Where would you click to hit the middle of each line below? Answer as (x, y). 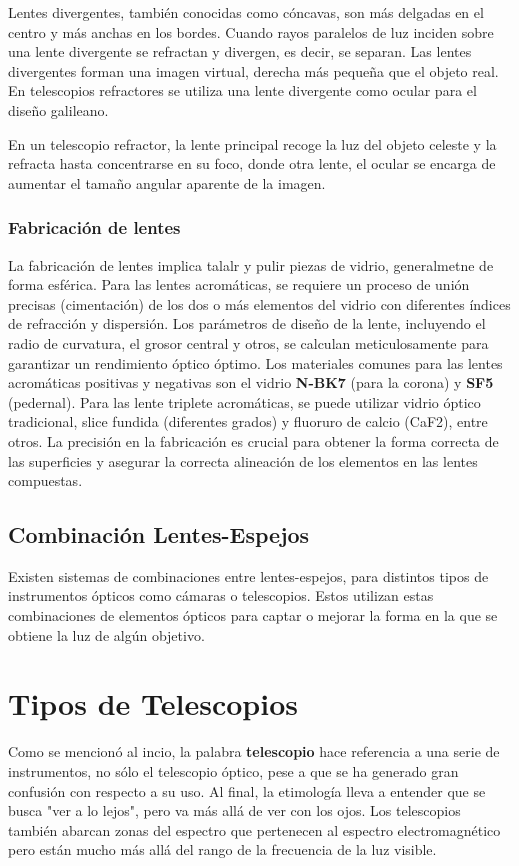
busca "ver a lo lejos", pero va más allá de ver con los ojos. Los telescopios (234, 810)
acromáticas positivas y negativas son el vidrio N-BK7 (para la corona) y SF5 (251, 382)
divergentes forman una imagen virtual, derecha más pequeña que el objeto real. (253, 70)
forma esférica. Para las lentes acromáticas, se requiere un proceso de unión (239, 284)
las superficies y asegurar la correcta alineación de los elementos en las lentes (243, 460)
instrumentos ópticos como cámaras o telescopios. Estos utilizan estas (221, 595)
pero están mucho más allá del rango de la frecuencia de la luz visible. (222, 849)
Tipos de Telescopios (153, 703)
